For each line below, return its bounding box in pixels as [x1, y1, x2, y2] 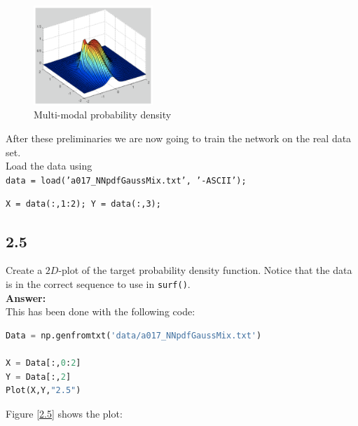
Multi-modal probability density [34, 107, 172, 122]
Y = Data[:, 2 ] [6, 371, 71, 382]
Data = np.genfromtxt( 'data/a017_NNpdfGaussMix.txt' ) [6, 330, 262, 341]
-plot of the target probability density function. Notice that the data [58, 263, 352, 277]
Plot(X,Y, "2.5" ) [6, 385, 81, 396]
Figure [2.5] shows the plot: [6, 406, 123, 420]
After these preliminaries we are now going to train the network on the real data [6, 131, 352, 146]
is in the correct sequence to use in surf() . [6, 276, 191, 291]
